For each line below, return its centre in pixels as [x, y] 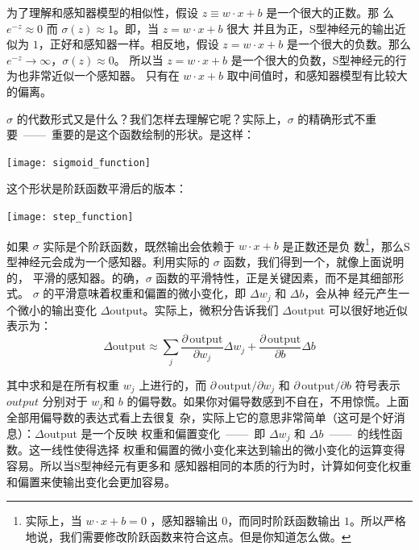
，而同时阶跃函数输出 [284, 521]
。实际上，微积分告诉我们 [211, 309]
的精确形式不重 [337, 118]
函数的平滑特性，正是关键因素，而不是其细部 [274, 277]
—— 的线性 [360, 433]
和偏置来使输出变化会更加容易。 [91, 481]
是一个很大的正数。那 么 [330, 12]
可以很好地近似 [368, 309]
